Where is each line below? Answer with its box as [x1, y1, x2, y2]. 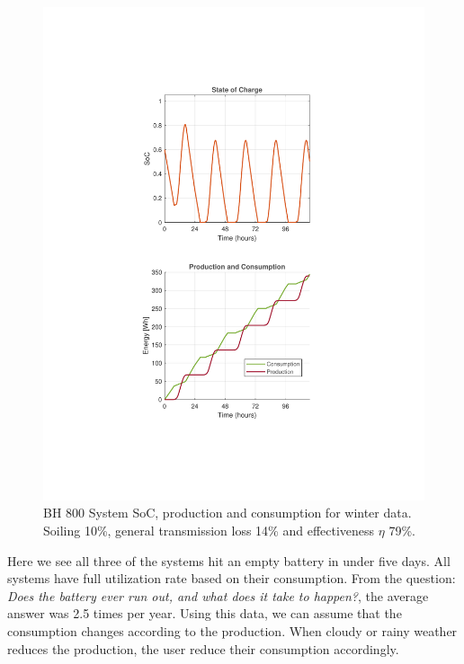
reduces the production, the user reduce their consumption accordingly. [7, 639, 399, 658]
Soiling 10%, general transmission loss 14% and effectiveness [43, 521, 375, 540]
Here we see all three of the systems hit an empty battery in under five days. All [7, 551, 451, 570]
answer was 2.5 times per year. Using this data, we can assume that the [7, 604, 402, 623]
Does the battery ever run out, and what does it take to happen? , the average [7, 586, 429, 605]
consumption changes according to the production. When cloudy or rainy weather [7, 622, 458, 641]
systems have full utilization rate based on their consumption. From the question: [7, 569, 456, 588]
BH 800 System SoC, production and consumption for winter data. [43, 503, 412, 522]
